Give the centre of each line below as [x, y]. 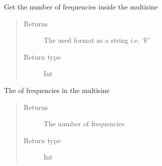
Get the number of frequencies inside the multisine [81, 6]
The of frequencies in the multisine [57, 90]
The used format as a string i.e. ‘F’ [97, 40]
